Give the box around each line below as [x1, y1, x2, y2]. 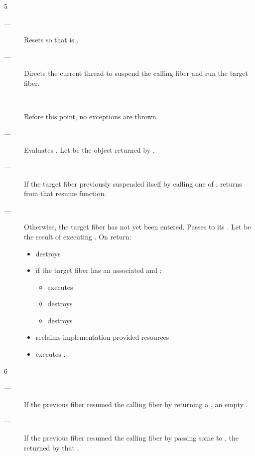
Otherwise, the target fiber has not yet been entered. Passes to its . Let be [24, 222, 251, 232]
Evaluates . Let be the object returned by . [24, 145, 155, 155]
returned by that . [24, 442, 79, 453]
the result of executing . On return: [24, 231, 131, 241]
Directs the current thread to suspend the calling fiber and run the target [24, 68, 249, 78]
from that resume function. [24, 188, 107, 199]
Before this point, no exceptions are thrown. [24, 111, 158, 122]
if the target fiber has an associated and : [35, 265, 162, 275]
